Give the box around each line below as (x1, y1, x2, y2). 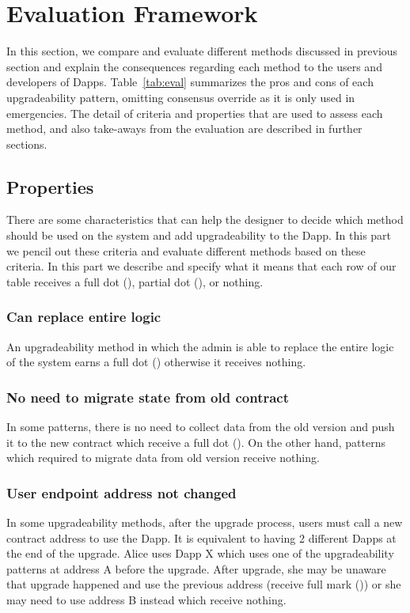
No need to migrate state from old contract (6, 387, 290, 407)
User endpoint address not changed (6, 482, 237, 502)
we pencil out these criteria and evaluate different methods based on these (6, 242, 366, 259)
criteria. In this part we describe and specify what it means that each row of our (6, 258, 397, 274)
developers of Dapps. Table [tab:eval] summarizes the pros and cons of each (6, 74, 374, 90)
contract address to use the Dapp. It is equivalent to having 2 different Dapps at (6, 529, 397, 546)
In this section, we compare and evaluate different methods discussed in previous (6, 43, 398, 59)
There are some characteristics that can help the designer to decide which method (6, 211, 404, 228)
